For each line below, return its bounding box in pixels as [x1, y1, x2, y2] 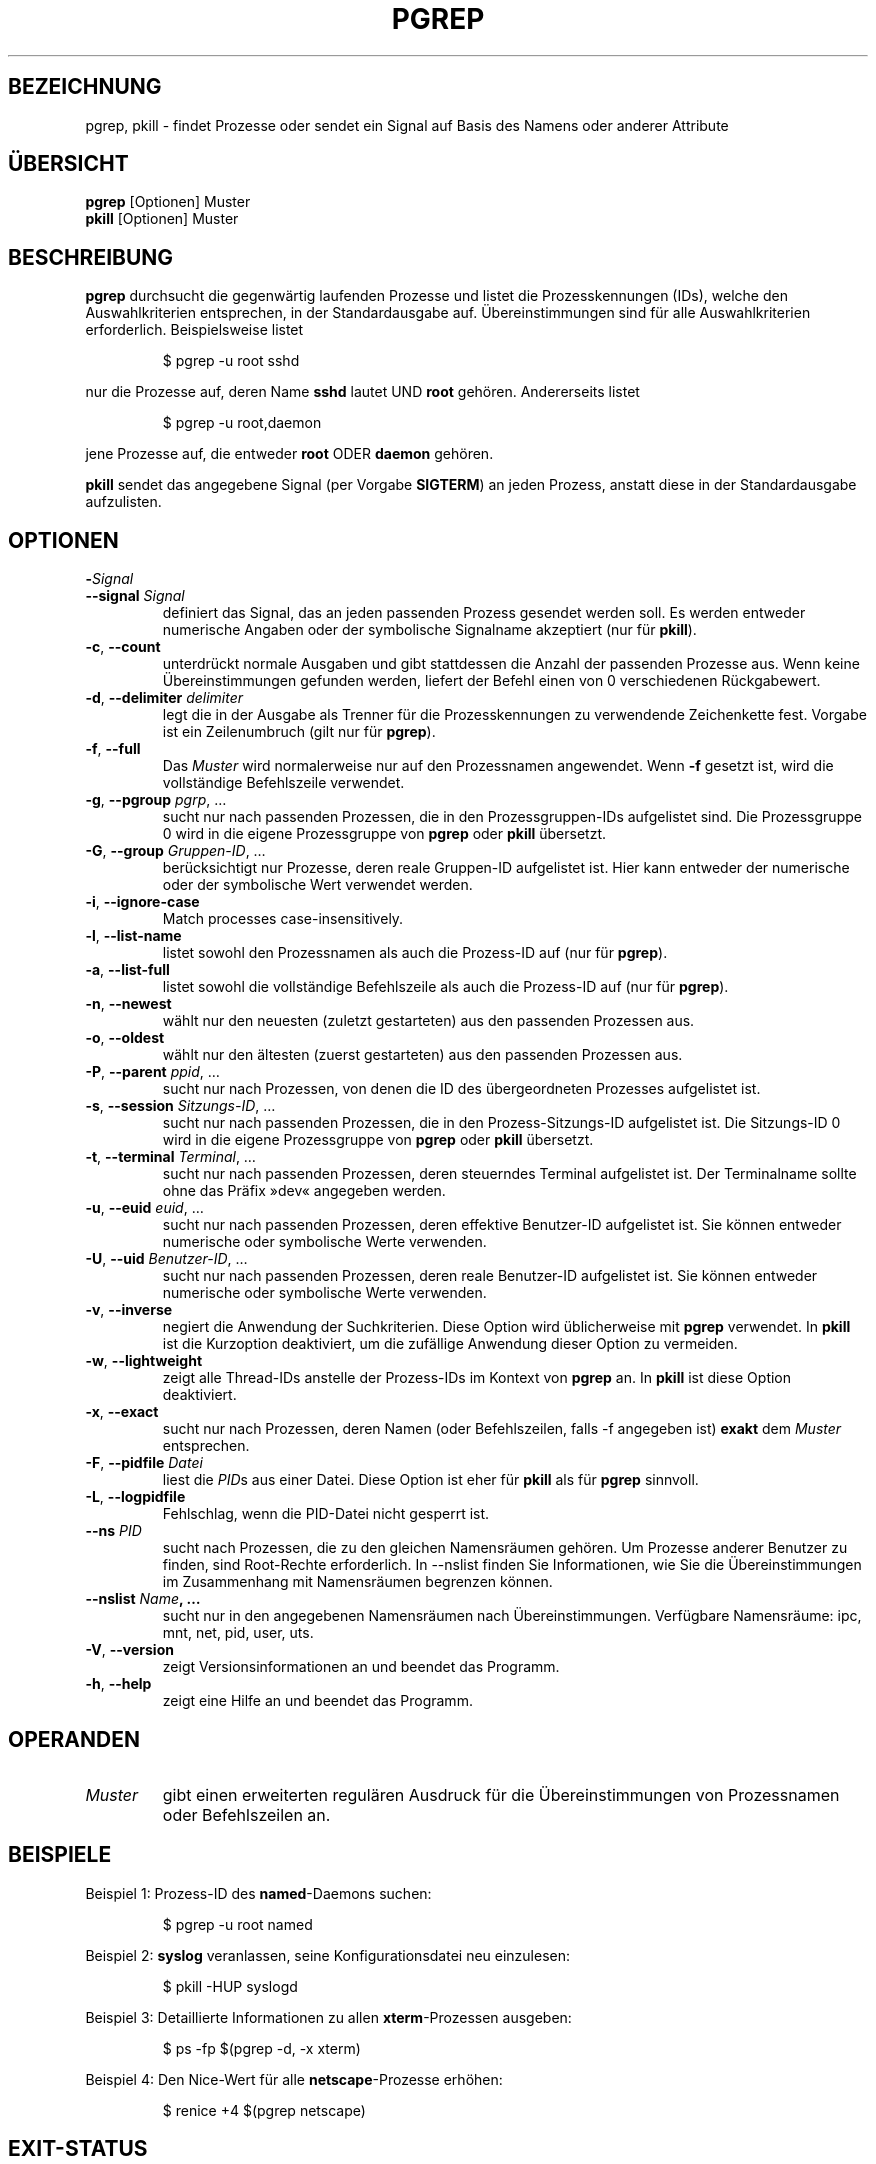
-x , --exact [85, 1403, 159, 1421]
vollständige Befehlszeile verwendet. [162, 774, 405, 792]
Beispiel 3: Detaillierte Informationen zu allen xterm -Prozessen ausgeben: [85, 2008, 572, 2026]
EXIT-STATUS [8, 2136, 148, 2162]
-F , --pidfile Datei [85, 1454, 203, 1472]
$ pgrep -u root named [162, 1915, 313, 1933]
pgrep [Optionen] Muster [85, 193, 251, 211]
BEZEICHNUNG [8, 74, 162, 100]
